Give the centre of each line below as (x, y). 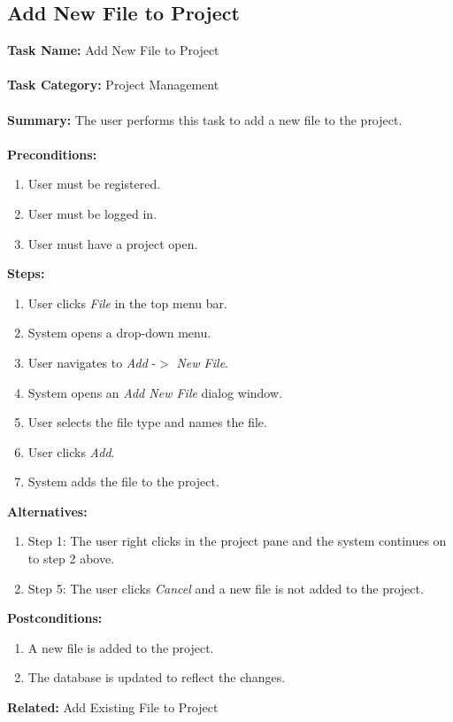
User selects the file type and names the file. (147, 422)
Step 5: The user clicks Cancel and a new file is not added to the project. (226, 588)
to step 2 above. (71, 559)
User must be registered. (94, 184)
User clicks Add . (71, 451)
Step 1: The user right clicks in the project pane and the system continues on (237, 541)
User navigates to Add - (92, 362)
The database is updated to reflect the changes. (157, 677)
